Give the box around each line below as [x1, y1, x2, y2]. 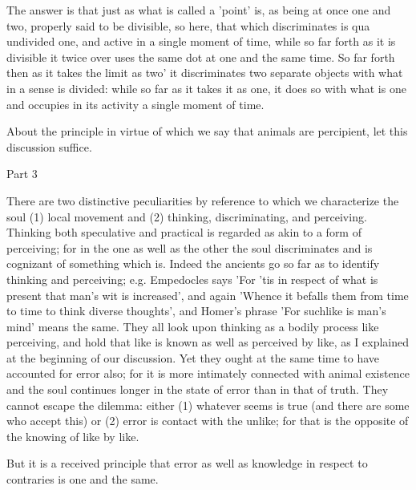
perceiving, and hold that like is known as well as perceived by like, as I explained [6, 334, 410, 350]
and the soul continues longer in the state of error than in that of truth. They [6, 381, 389, 398]
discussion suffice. [6, 138, 92, 155]
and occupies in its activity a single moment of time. [6, 95, 265, 112]
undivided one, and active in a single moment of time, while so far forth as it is [6, 33, 396, 50]
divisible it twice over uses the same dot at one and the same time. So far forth [6, 48, 395, 65]
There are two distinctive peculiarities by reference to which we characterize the [6, 192, 399, 209]
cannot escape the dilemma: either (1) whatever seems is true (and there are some [6, 396, 410, 413]
